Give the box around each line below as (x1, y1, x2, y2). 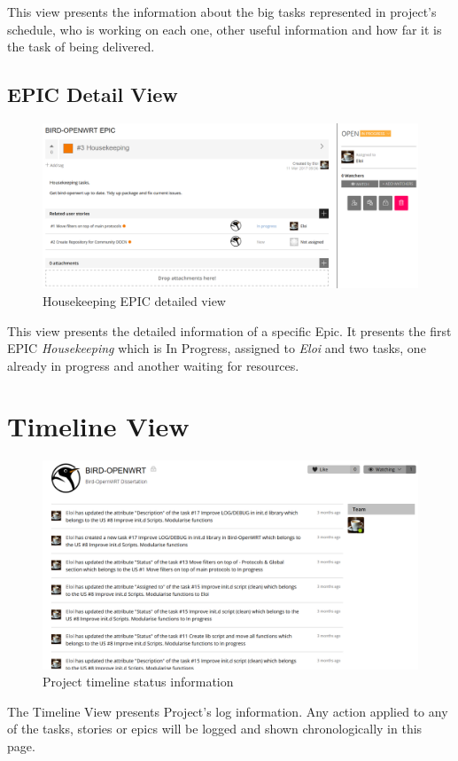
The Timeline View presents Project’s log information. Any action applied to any (7, 702, 448, 720)
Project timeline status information (43, 672, 234, 691)
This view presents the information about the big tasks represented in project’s (7, 3, 437, 20)
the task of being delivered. (7, 37, 155, 56)
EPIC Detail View (7, 81, 178, 108)
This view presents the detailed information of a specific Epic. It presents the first (7, 321, 452, 340)
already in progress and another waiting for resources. (7, 356, 299, 374)
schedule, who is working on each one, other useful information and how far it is (7, 20, 442, 38)
